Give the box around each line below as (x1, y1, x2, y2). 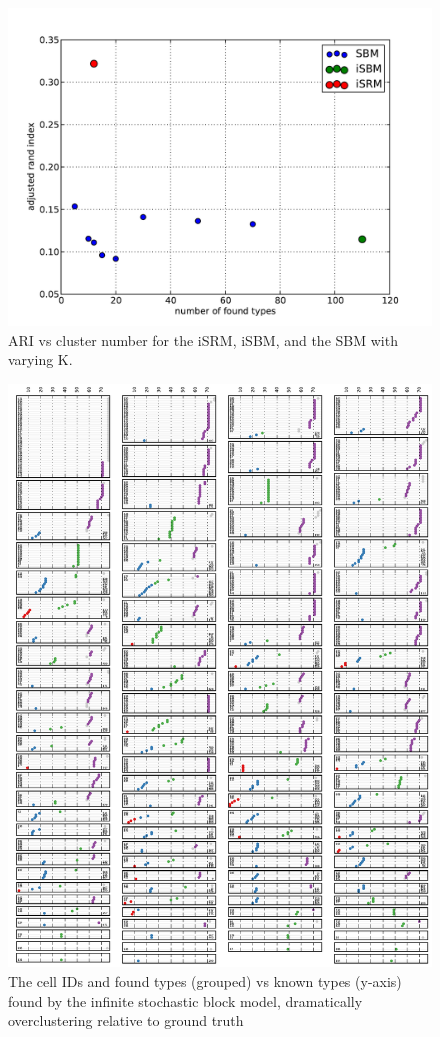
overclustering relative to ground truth (8, 1010, 244, 1031)
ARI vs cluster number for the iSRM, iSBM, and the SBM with (8, 329, 398, 350)
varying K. (8, 349, 73, 370)
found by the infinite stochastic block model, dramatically (8, 990, 363, 1011)
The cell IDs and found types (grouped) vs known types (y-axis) (8, 970, 402, 991)
